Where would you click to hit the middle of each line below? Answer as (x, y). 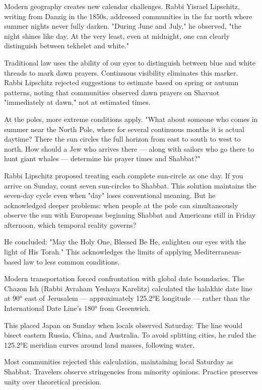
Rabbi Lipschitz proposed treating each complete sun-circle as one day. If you (124, 175)
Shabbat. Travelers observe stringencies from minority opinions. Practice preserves (131, 371)
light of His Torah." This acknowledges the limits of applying (98, 252)
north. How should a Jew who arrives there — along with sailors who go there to (129, 148)
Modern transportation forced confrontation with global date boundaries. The (124, 278)
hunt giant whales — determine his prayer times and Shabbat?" (102, 158)
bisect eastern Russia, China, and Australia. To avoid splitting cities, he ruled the (130, 335)
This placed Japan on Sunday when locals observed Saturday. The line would (123, 325)
